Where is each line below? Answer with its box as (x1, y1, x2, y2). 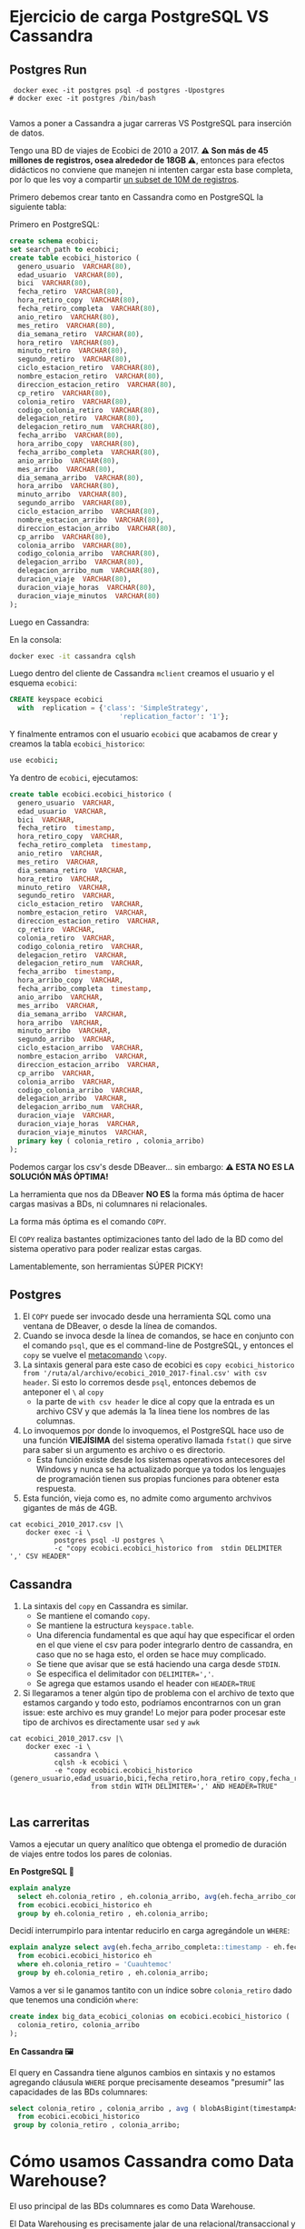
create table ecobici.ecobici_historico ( (9, 789, 172, 799)
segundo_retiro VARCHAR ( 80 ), (17, 355, 132, 365)
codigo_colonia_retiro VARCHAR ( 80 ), (17, 405, 161, 415)
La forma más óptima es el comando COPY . (9, 1215, 167, 1226)
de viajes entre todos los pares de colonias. (9, 1848, 172, 1859)
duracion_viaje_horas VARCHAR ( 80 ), (17, 583, 156, 592)
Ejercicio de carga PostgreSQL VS (9, 6, 270, 27)
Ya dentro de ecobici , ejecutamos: (9, 772, 139, 783)
